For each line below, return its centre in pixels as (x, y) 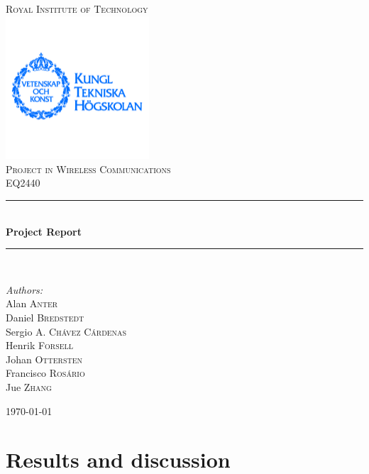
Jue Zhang (29, 386)
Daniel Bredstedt (45, 317)
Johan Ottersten (44, 359)
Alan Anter (32, 303)
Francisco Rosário (45, 373)
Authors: (24, 289)
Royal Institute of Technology (77, 9)
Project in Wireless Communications (88, 169)
